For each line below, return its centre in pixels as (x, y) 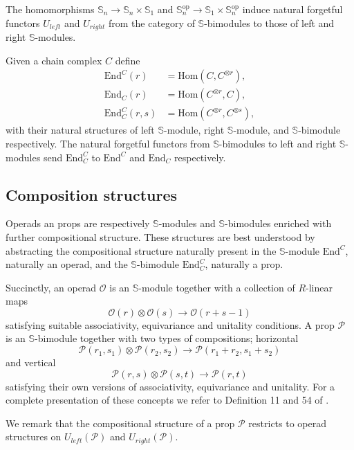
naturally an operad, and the (67, 264)
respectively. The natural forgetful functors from (108, 143)
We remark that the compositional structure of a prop (120, 423)
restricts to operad (287, 423)
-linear (319, 287)
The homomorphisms (50, 9)
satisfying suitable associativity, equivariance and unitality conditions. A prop (170, 324)
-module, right (194, 130)
